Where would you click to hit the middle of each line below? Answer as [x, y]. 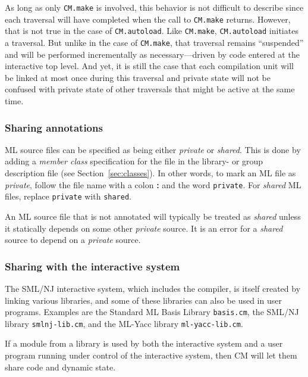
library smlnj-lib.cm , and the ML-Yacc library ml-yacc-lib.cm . [124, 323]
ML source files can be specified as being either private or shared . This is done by [153, 149]
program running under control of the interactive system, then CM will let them [151, 355]
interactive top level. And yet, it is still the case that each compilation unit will [149, 66]
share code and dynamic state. [60, 367]
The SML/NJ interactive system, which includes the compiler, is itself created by [153, 288]
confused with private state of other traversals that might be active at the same [150, 89]
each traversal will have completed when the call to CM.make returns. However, [148, 19]
